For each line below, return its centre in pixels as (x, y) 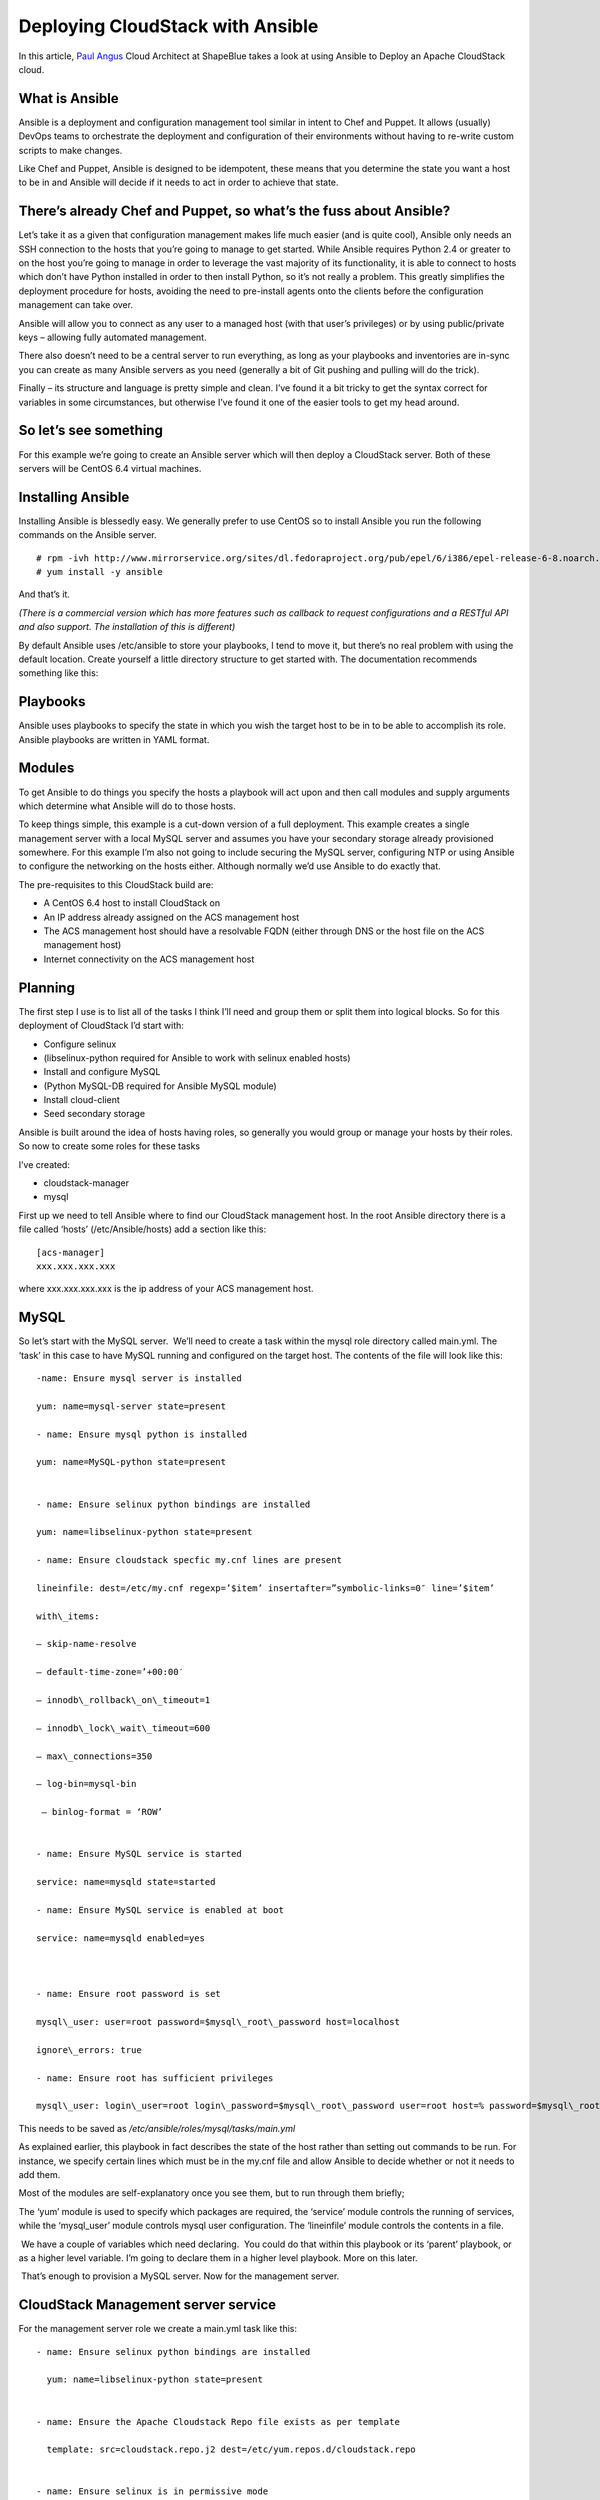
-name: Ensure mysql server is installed (139, 1378)
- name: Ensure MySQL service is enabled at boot (160, 1909)
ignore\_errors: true (89, 2049)
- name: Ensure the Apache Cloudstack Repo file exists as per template (218, 2421)
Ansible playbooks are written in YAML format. (114, 739)
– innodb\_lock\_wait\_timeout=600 (123, 1728)
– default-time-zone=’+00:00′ (110, 1672)
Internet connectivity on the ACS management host (149, 959)
